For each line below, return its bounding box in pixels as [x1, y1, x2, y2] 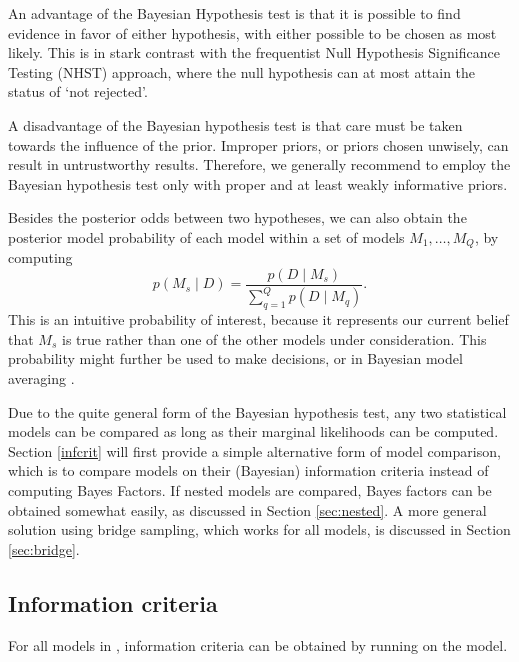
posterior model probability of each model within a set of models [8, 226, 405, 247]
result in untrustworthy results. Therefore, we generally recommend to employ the [8, 154, 511, 175]
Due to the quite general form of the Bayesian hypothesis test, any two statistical [8, 401, 507, 422]
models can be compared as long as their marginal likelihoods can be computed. [8, 421, 499, 442]
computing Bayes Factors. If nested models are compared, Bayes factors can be [8, 479, 492, 500]
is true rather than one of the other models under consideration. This [61, 328, 487, 349]
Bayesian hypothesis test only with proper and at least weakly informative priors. [8, 173, 508, 194]
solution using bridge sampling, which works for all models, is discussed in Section [8, 519, 511, 540]
